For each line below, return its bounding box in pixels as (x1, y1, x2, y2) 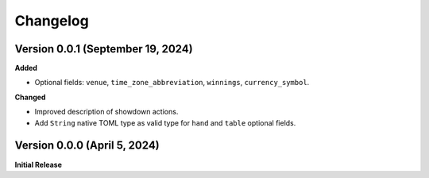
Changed (14, 92, 46, 102)
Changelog (14, 12, 89, 29)
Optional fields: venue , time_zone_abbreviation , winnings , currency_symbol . (34, 78, 310, 87)
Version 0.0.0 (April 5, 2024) (14, 139, 160, 153)
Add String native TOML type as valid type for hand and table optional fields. (34, 118, 296, 127)
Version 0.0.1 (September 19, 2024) (14, 42, 194, 56)
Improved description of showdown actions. (34, 107, 179, 117)
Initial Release (14, 160, 63, 169)
